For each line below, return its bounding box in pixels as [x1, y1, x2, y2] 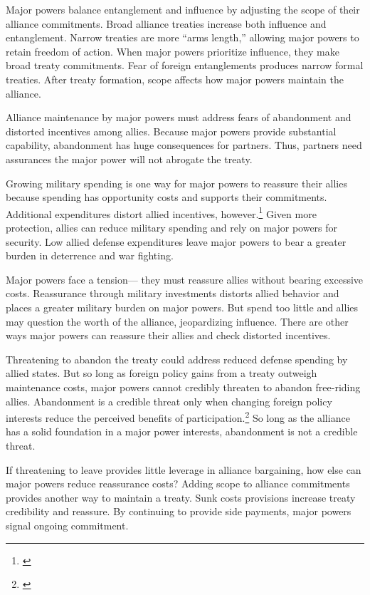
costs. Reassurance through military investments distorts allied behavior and [6, 286, 339, 301]
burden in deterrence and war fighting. [6, 248, 174, 263]
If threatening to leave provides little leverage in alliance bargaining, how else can [6, 462, 361, 477]
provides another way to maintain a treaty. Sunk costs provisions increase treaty [6, 490, 356, 505]
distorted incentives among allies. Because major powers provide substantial [6, 123, 337, 138]
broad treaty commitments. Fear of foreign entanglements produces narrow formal [6, 58, 364, 73]
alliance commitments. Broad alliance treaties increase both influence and [6, 16, 327, 31]
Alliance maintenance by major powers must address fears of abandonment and [6, 110, 351, 125]
